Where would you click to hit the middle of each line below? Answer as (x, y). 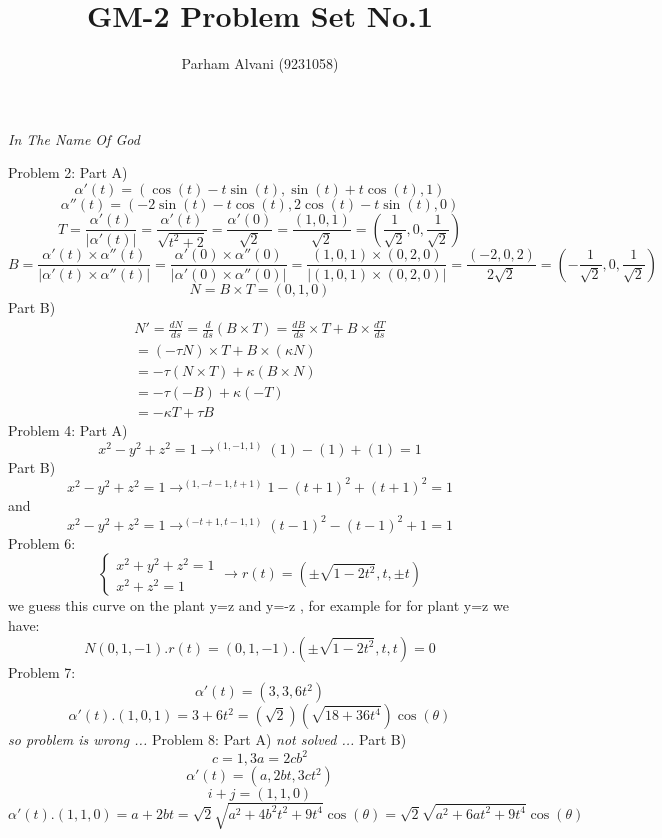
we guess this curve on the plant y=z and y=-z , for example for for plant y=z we (258, 605)
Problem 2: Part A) (68, 172)
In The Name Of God (74, 138)
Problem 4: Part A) (68, 430)
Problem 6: (42, 542)
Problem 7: (42, 671)
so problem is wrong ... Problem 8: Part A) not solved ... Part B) (207, 739)
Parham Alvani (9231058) (260, 63)
